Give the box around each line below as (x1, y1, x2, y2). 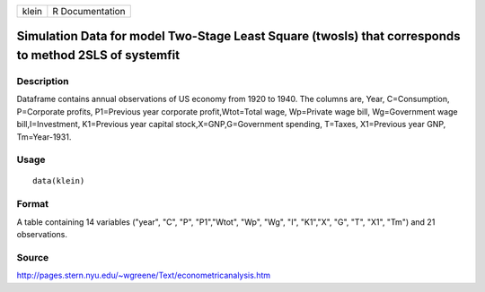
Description (16, 74, 69, 87)
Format (16, 198, 49, 210)
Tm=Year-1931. (16, 131, 72, 142)
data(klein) (32, 176, 85, 186)
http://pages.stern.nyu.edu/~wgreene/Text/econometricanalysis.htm (16, 270, 271, 281)
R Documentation (52, 5, 126, 17)
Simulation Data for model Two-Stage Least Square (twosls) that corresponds (16, 29, 462, 44)
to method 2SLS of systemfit (16, 47, 180, 63)
